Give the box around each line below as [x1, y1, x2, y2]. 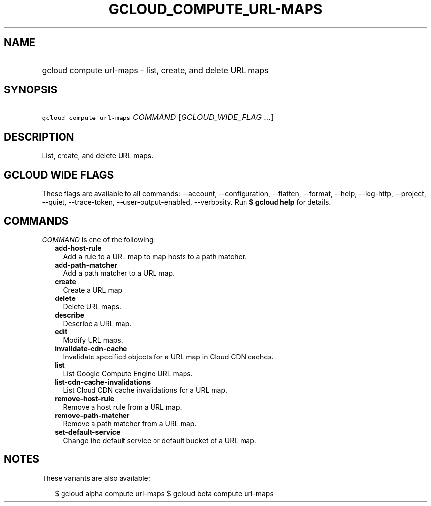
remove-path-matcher [55, 411, 130, 419]
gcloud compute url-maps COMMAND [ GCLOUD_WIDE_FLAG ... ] [42, 112, 274, 122]
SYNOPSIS [4, 84, 58, 96]
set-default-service [55, 427, 121, 436]
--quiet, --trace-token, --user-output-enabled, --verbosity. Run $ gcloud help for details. [42, 198, 331, 207]
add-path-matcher [55, 260, 117, 269]
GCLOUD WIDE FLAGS [4, 168, 114, 181]
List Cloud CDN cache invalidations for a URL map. [63, 386, 228, 394]
